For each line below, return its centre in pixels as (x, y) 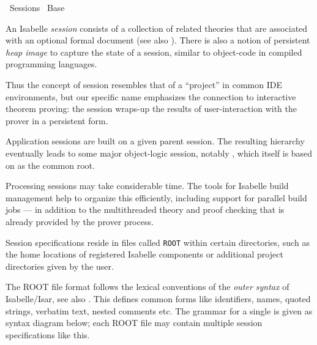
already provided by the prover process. (80, 221)
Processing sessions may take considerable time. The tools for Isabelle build (147, 186)
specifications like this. (48, 334)
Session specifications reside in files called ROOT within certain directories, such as (158, 242)
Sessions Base (37, 7)
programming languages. (51, 64)
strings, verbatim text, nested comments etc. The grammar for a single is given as (159, 310)
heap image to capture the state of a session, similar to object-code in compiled (154, 52)
